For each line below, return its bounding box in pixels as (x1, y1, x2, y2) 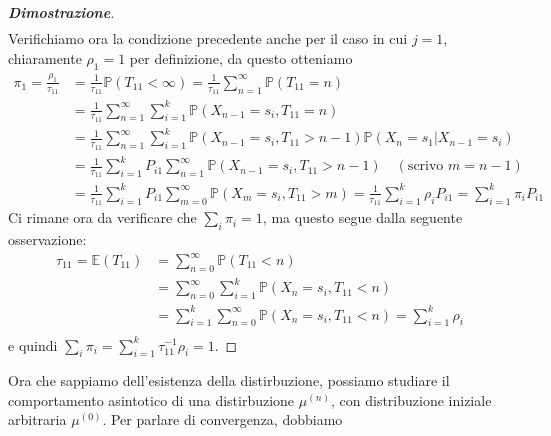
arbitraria (8, 409, 67, 430)
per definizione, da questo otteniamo (129, 47, 353, 68)
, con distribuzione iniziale (331, 389, 492, 410)
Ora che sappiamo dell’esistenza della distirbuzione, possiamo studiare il (8, 370, 450, 391)
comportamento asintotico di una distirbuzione (8, 389, 295, 410)
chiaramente (8, 47, 82, 68)
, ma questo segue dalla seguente (262, 207, 463, 228)
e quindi (8, 334, 58, 355)
